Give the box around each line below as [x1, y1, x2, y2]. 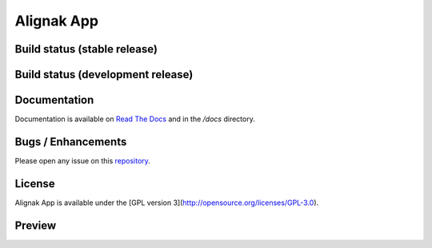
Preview [14, 218, 57, 232]
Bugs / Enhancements [14, 135, 127, 148]
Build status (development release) [14, 68, 194, 81]
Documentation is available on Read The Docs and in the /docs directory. [14, 114, 255, 124]
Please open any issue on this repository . [14, 156, 151, 165]
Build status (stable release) [14, 42, 158, 56]
